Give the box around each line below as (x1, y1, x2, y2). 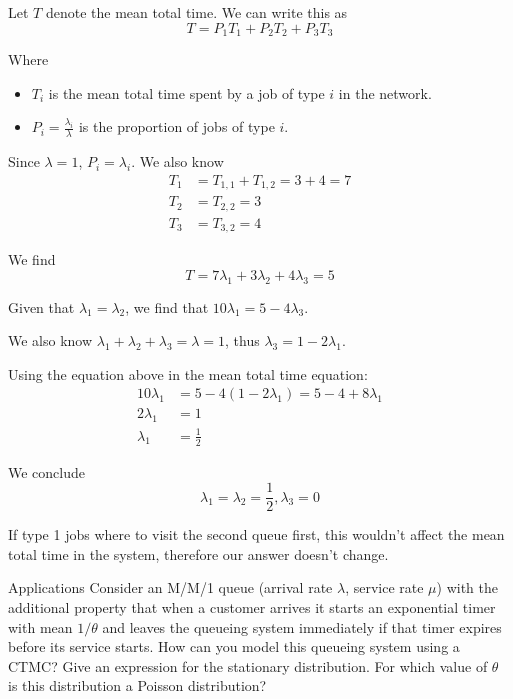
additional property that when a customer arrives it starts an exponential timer (8, 596, 496, 617)
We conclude (8, 461, 85, 482)
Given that (8, 296, 75, 317)
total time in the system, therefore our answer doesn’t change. (8, 543, 389, 564)
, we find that (125, 296, 209, 317)
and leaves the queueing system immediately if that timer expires (102, 616, 502, 637)
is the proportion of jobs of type (78, 116, 275, 137)
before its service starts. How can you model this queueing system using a (8, 636, 460, 657)
